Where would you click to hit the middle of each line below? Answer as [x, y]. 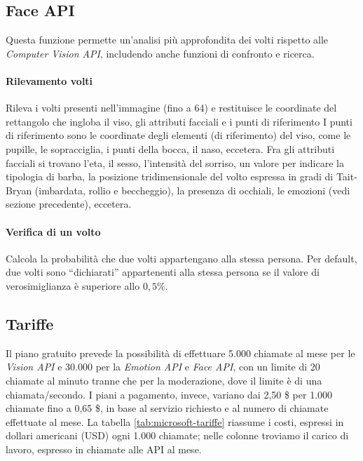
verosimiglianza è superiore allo [73, 285]
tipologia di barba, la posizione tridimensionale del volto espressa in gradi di [170, 176]
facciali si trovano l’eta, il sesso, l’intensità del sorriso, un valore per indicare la [175, 162]
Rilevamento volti [49, 80]
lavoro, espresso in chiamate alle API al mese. [104, 449]
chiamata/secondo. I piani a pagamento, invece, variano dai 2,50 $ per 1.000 [169, 394]
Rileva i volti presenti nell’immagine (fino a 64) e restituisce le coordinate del [171, 108]
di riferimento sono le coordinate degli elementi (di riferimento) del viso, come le [178, 135]
